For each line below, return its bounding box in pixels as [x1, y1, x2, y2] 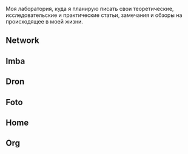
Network [5, 36, 40, 46]
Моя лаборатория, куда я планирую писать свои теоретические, [5, 5, 174, 12]
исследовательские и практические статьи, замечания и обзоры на [5, 11, 183, 19]
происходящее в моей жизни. [5, 18, 83, 25]
